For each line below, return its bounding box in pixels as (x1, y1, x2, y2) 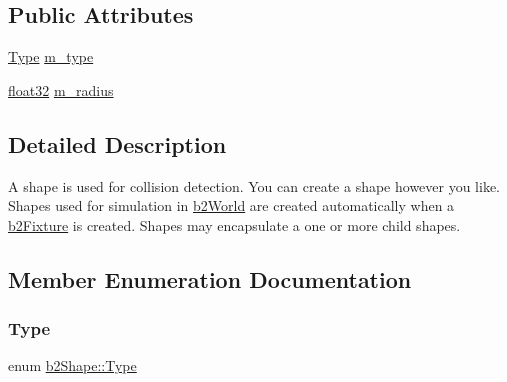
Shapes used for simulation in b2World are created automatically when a (8, 195, 455, 216)
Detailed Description (8, 128, 227, 159)
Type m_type (8, 46, 94, 67)
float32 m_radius (8, 79, 114, 100)
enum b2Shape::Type (8, 355, 137, 376)
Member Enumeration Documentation (8, 263, 412, 294)
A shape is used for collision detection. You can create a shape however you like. (8, 175, 501, 196)
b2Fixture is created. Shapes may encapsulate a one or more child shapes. (8, 214, 461, 235)
